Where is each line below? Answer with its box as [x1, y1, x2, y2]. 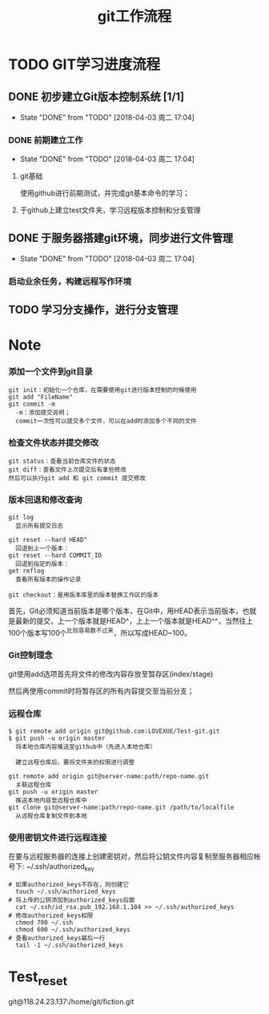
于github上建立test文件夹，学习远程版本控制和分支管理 [19, 205, 202, 215]
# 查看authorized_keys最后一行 [8, 934, 106, 942]
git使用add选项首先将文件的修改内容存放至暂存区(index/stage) [8, 669, 214, 679]
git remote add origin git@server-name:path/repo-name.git [8, 772, 210, 780]
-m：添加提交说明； [15, 408, 70, 417]
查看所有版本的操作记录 [15, 575, 82, 584]
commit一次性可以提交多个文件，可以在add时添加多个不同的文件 [15, 417, 198, 425]
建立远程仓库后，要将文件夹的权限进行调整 [15, 758, 135, 766]
